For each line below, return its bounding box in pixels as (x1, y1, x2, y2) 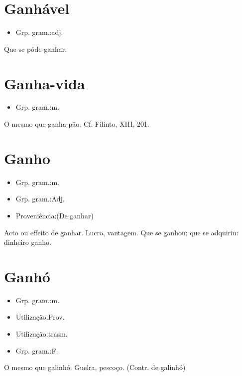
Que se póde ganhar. (4, 43, 67, 54)
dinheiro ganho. (4, 237, 51, 247)
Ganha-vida (4, 73, 85, 93)
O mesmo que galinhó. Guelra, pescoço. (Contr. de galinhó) (4, 362, 186, 373)
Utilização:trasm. (15, 329, 68, 339)
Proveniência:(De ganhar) (15, 210, 94, 220)
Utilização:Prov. (15, 312, 65, 322)
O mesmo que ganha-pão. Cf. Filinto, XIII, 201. (4, 119, 149, 129)
